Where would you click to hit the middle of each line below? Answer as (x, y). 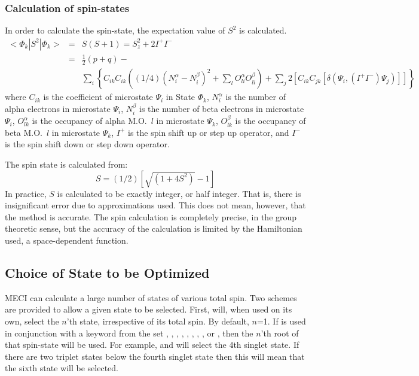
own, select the (32, 321)
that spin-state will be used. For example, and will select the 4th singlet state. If (152, 345)
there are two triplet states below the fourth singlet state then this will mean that (155, 356)
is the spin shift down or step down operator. (87, 144)
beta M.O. (24, 132)
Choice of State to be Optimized (107, 272)
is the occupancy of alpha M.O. (89, 121)
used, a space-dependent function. (67, 240)
